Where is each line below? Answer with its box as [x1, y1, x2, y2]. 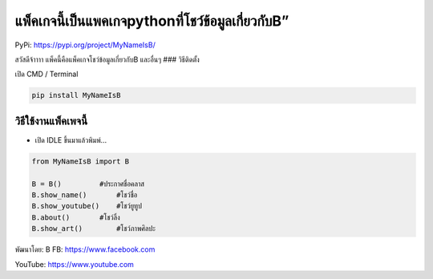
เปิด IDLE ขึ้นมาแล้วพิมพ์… [34, 135, 107, 144]
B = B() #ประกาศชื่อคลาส [31, 179, 144, 188]
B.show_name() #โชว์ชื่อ [31, 190, 138, 200]
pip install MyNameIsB [31, 91, 121, 100]
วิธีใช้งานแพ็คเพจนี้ [14, 114, 88, 127]
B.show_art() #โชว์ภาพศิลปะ [31, 224, 156, 233]
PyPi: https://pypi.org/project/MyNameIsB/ [14, 40, 156, 50]
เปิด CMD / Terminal [14, 69, 79, 79]
